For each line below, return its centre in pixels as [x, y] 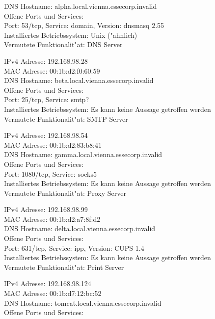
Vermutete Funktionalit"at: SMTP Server [66, 119]
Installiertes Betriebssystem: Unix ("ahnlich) [71, 35]
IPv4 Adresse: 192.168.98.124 [48, 283]
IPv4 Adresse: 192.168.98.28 [46, 61]
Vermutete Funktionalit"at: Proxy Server [65, 193]
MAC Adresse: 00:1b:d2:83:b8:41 [53, 145]
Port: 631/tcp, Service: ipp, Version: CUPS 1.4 [74, 248]
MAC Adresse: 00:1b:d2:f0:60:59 [52, 70]
